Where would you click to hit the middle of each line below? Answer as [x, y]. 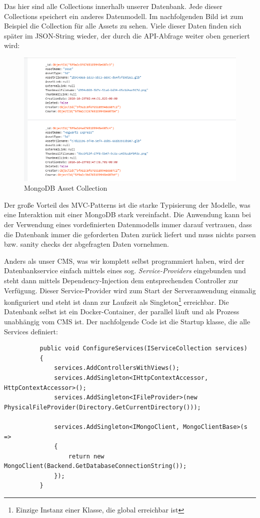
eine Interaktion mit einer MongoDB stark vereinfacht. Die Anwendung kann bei [127, 214]
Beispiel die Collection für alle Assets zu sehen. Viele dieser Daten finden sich [123, 26]
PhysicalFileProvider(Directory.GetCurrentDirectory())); [102, 407]
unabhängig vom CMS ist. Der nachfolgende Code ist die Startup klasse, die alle [127, 321]
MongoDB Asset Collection [66, 188]
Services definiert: [31, 331]
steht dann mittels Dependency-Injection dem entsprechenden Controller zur [121, 280]
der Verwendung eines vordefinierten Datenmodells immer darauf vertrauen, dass [128, 224]
